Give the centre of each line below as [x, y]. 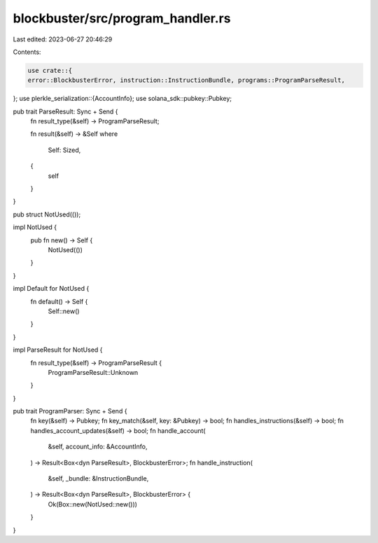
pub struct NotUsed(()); [47, 214]
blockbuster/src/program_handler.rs [122, 18]
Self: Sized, [64, 150]
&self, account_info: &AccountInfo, [98, 447]
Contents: [27, 52]
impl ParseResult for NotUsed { [58, 350]
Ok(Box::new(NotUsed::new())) [93, 504]
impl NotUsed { [35, 227]
